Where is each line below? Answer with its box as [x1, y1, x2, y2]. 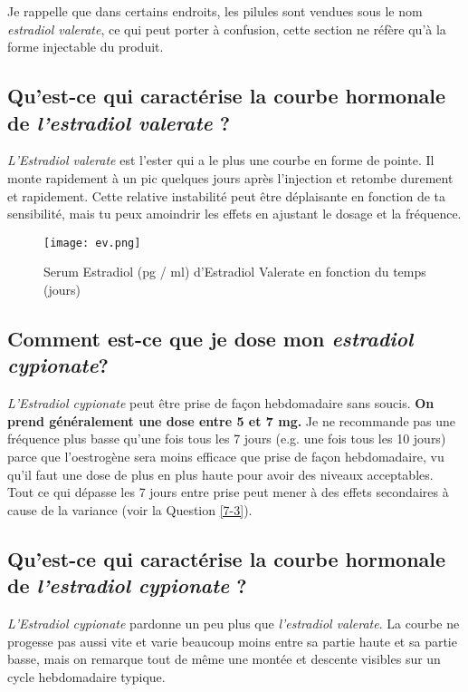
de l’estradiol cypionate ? [7, 571, 247, 599]
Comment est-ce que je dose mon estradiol [7, 324, 414, 352]
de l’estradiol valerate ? [7, 108, 231, 136]
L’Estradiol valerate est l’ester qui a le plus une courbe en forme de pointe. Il [7, 151, 435, 170]
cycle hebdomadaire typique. [7, 667, 166, 686]
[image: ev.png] [43, 236, 141, 249]
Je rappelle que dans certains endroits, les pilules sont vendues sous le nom [7, 2, 423, 20]
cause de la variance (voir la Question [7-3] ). [7, 500, 253, 519]
